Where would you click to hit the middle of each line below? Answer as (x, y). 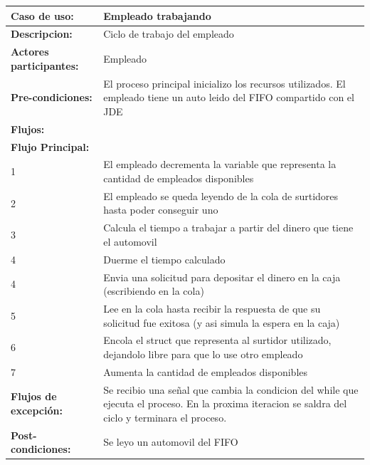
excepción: (37, 411)
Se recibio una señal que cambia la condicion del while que (231, 389)
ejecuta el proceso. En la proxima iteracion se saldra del (225, 403)
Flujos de (34, 396)
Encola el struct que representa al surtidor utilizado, (217, 340)
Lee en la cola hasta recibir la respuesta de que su (212, 308)
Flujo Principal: (50, 146)
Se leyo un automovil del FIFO (171, 442)
